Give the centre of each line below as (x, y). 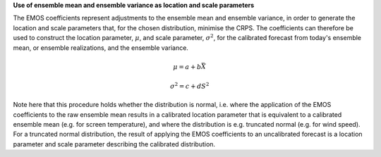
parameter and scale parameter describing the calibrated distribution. (114, 144)
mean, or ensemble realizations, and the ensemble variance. (101, 48)
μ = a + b (187, 67)
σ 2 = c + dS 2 (189, 86)
